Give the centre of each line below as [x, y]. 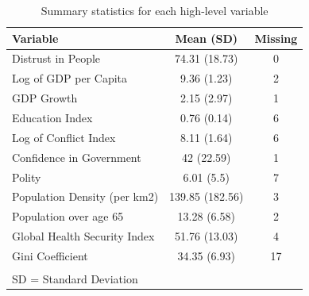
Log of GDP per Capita [70, 78]
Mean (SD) [207, 38]
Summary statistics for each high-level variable [154, 10]
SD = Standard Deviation [75, 278]
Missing [276, 38]
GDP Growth [45, 98]
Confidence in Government [77, 157]
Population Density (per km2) [85, 196]
